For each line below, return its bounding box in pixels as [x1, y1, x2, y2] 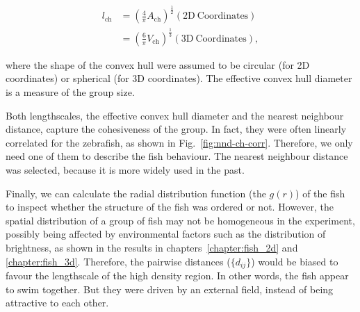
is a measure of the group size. [6, 84, 135, 99]
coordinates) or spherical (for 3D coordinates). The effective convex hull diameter [6, 71, 352, 85]
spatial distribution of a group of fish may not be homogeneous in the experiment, [6, 213, 355, 227]
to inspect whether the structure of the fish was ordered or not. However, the [6, 199, 334, 214]
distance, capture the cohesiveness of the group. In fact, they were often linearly [6, 122, 347, 136]
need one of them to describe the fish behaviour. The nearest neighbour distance [6, 149, 348, 163]
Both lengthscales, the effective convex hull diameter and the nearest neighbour [6, 108, 344, 122]
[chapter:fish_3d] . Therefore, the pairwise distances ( [6, 254, 231, 268]
